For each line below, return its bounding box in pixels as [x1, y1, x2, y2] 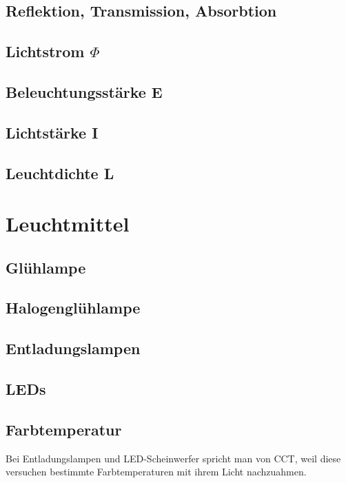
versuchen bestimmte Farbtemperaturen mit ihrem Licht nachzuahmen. [6, 464, 307, 479]
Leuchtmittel [6, 209, 130, 238]
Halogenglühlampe [6, 297, 141, 318]
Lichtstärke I [6, 121, 99, 143]
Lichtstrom [6, 41, 85, 62]
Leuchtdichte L [6, 162, 114, 183]
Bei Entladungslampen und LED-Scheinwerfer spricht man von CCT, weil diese [6, 451, 341, 465]
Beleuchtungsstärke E [6, 81, 163, 102]
